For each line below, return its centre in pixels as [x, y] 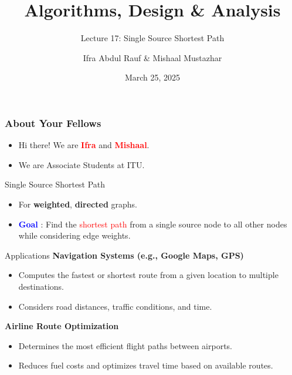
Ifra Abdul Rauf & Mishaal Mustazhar [152, 57]
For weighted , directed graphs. [78, 204]
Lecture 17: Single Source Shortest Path [152, 38]
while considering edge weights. [74, 235]
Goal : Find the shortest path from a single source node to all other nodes [153, 224]
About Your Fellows [53, 123]
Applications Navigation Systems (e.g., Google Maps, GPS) [124, 255]
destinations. [41, 286]
